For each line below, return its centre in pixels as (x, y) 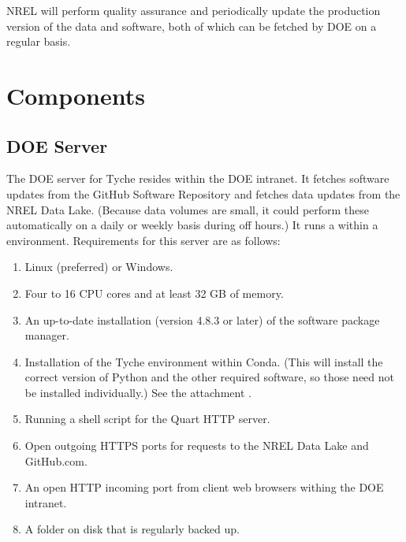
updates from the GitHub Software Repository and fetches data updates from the (203, 193)
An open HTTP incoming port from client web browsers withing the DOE (204, 487)
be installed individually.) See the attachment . (138, 392)
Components (76, 95)
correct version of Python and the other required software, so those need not (210, 377)
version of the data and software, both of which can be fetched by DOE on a (192, 26)
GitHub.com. (56, 460)
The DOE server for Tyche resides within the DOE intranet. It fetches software (198, 178)
